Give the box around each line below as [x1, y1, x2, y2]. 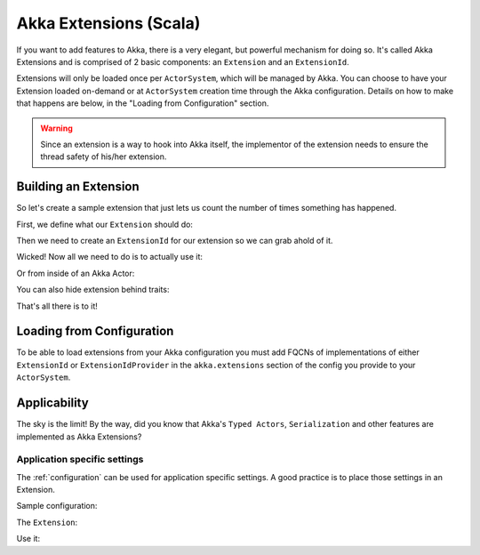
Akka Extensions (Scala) [16, 13, 201, 33]
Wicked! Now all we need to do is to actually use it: [16, 252, 204, 262]
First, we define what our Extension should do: [16, 219, 193, 229]
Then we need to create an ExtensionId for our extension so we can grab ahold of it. [16, 235, 333, 245]
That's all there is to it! [16, 301, 98, 311]
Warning [40, 123, 73, 133]
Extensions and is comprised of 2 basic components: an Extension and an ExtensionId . [16, 56, 350, 67]
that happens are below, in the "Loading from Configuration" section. [16, 98, 269, 109]
